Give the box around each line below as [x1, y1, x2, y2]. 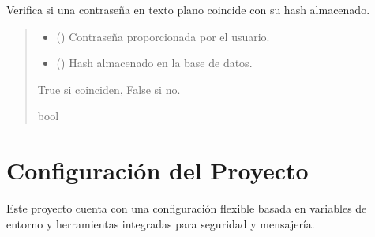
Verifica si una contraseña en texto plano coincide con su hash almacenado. [6, 2, 370, 17]
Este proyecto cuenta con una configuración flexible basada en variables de [6, 200, 367, 216]
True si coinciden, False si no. [37, 81, 181, 97]
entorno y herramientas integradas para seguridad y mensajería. [6, 215, 315, 231]
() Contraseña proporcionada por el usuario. [56, 28, 270, 44]
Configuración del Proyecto [6, 154, 309, 186]
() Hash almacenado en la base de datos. [56, 55, 253, 71]
